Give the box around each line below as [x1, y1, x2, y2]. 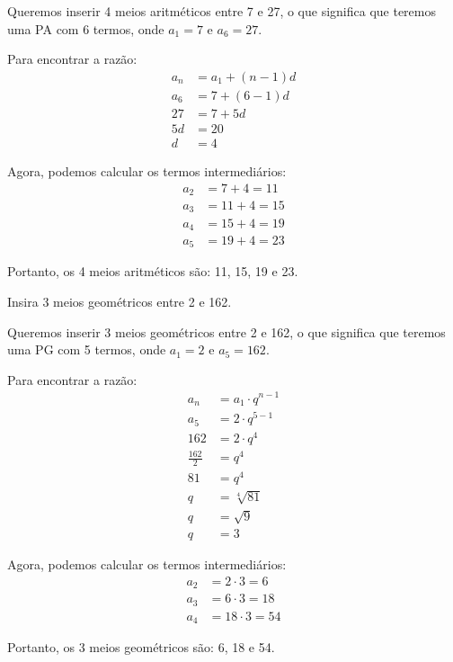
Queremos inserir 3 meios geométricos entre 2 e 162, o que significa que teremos [7, 322, 446, 341]
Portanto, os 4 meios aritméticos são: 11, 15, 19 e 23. [7, 262, 298, 281]
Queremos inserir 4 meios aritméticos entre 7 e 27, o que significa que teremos [7, 2, 436, 20]
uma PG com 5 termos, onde [7, 340, 166, 359]
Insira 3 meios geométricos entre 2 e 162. [7, 292, 232, 311]
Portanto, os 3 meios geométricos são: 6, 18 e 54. [7, 638, 275, 657]
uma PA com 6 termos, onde [7, 19, 164, 38]
